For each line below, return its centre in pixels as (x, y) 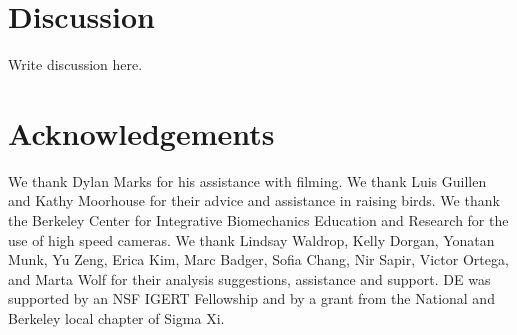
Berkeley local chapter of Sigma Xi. (116, 318)
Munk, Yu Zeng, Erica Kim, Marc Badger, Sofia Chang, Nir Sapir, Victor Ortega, (258, 259)
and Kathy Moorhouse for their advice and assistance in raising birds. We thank (254, 200)
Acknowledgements (141, 132)
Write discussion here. (75, 64)
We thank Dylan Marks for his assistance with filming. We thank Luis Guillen (247, 180)
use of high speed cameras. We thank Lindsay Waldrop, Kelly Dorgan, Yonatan (251, 239)
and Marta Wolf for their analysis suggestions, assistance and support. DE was (249, 278)
